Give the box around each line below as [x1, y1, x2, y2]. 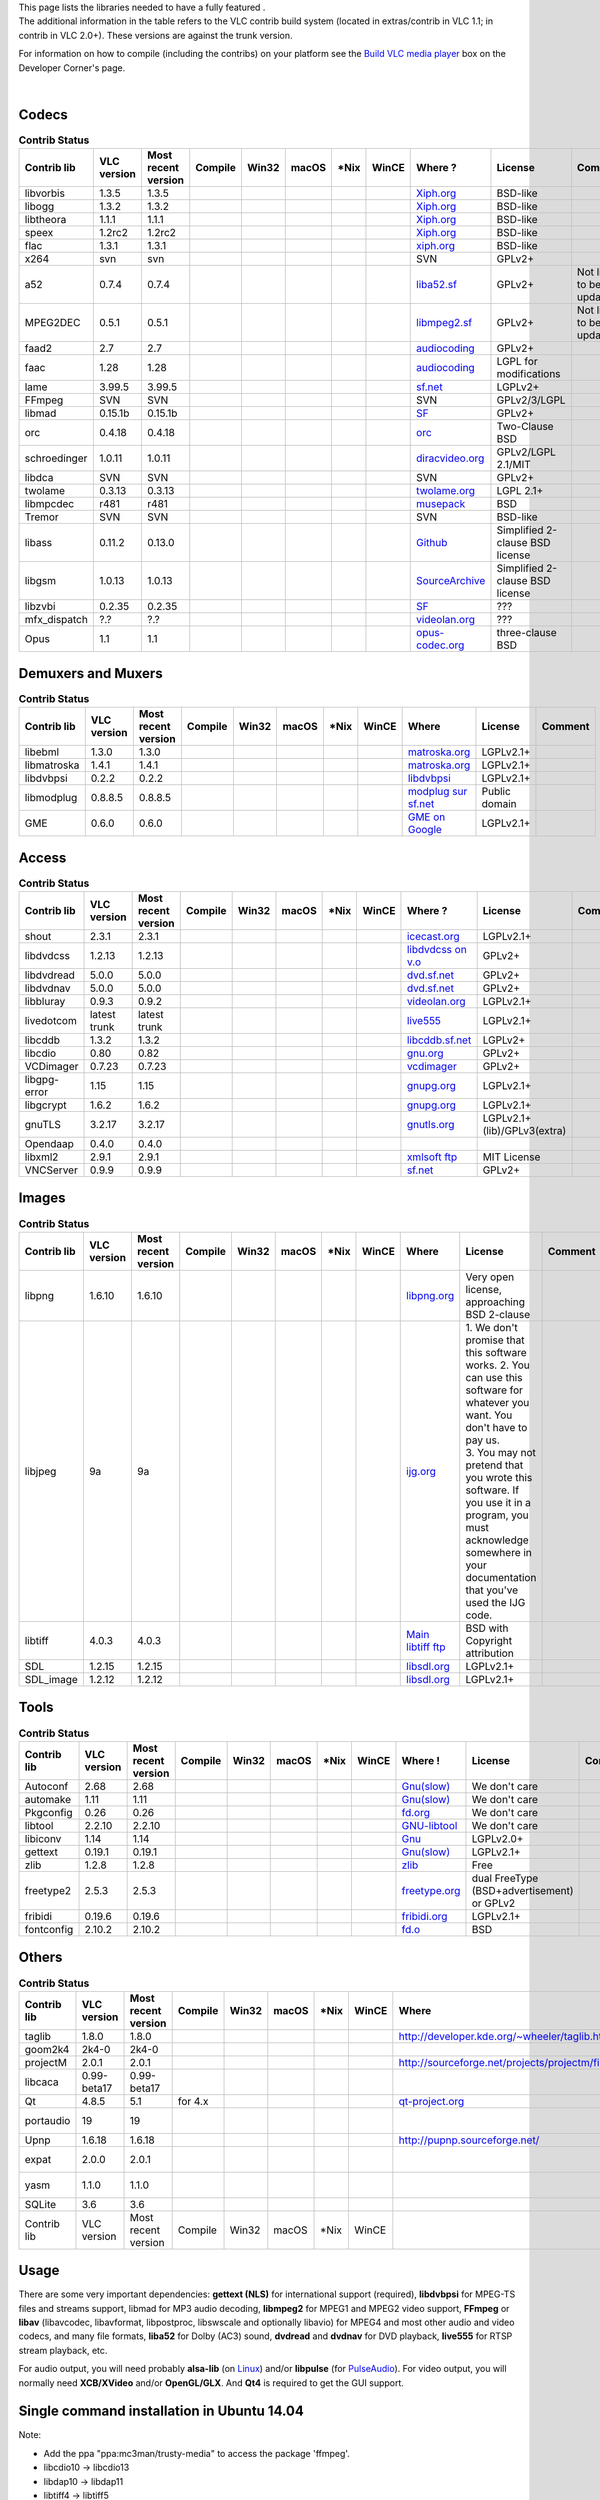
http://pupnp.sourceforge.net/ [398, 2133, 540, 2147]
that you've [465, 1583, 519, 1597]
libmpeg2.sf [416, 316, 473, 330]
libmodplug [24, 791, 78, 805]
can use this [465, 1370, 523, 1384]
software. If [465, 1483, 520, 1497]
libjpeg [24, 1464, 57, 1478]
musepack [416, 497, 466, 511]
